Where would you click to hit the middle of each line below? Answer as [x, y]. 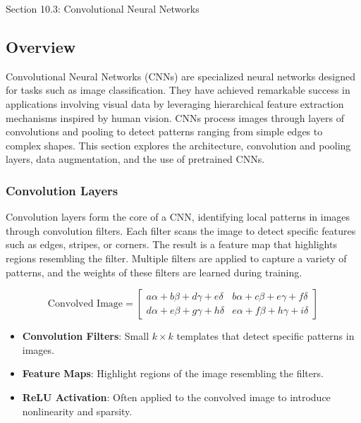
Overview [41, 46]
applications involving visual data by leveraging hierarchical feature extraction [175, 103]
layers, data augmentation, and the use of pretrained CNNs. [135, 159]
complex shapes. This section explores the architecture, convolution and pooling [178, 145]
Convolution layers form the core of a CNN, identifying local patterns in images [178, 217]
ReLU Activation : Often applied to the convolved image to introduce [176, 397]
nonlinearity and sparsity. [77, 411]
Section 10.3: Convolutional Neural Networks [103, 8]
